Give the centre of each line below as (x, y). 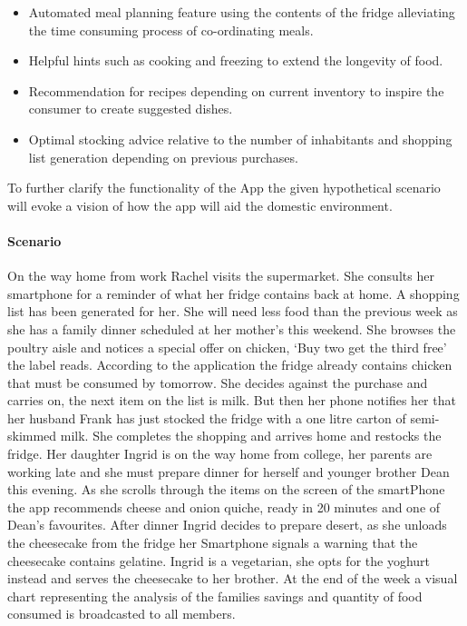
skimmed (32, 436)
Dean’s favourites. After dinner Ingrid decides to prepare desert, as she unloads (227, 525)
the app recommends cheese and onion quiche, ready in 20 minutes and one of (224, 507)
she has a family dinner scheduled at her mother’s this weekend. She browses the (232, 328)
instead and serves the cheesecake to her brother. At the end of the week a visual (233, 578)
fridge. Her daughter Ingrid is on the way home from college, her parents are (220, 454)
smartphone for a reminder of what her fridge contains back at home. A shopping (233, 293)
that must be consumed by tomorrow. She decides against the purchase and (218, 382)
